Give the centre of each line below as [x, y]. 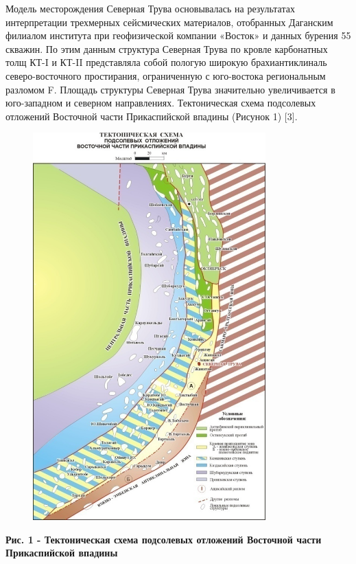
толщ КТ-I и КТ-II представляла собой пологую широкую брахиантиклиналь [166, 62]
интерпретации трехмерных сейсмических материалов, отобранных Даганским [169, 22]
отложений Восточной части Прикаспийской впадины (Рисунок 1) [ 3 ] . [152, 116]
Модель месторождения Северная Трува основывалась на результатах [150, 8]
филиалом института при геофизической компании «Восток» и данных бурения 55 [178, 35]
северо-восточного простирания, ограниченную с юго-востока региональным [166, 75]
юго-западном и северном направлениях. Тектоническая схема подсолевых [161, 103]
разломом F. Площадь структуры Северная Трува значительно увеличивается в [170, 89]
